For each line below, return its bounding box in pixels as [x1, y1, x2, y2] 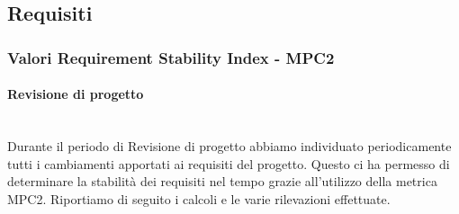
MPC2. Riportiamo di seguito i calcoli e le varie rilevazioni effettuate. [7, 189, 391, 208]
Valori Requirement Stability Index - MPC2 [7, 46, 335, 68]
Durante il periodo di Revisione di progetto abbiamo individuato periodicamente [7, 137, 452, 156]
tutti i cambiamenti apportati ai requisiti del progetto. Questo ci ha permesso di [7, 154, 450, 173]
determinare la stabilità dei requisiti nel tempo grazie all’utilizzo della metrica [7, 172, 437, 191]
